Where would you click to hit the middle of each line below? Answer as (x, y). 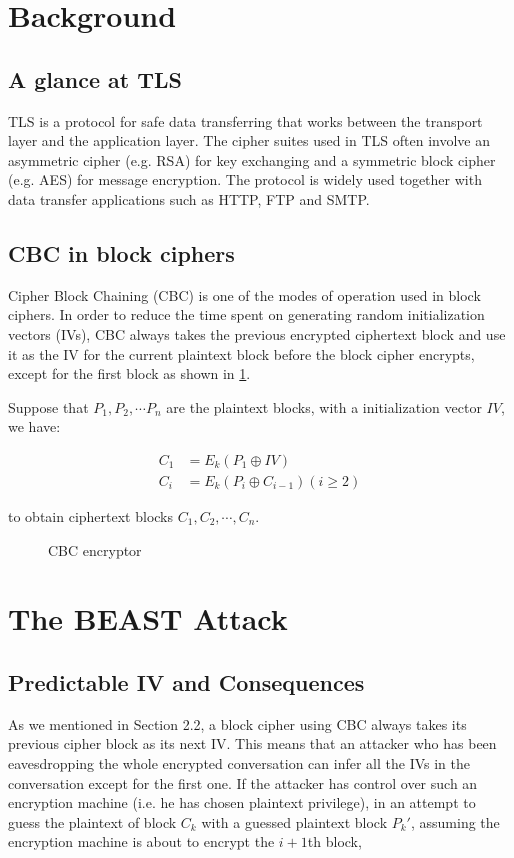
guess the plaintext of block (92, 821)
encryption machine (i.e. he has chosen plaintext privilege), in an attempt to (242, 802)
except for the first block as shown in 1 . (129, 373)
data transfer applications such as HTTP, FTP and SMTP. (189, 198)
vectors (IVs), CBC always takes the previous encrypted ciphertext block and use (257, 333)
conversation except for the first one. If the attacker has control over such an (243, 782)
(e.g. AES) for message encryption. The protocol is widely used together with (245, 179)
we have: (34, 426)
